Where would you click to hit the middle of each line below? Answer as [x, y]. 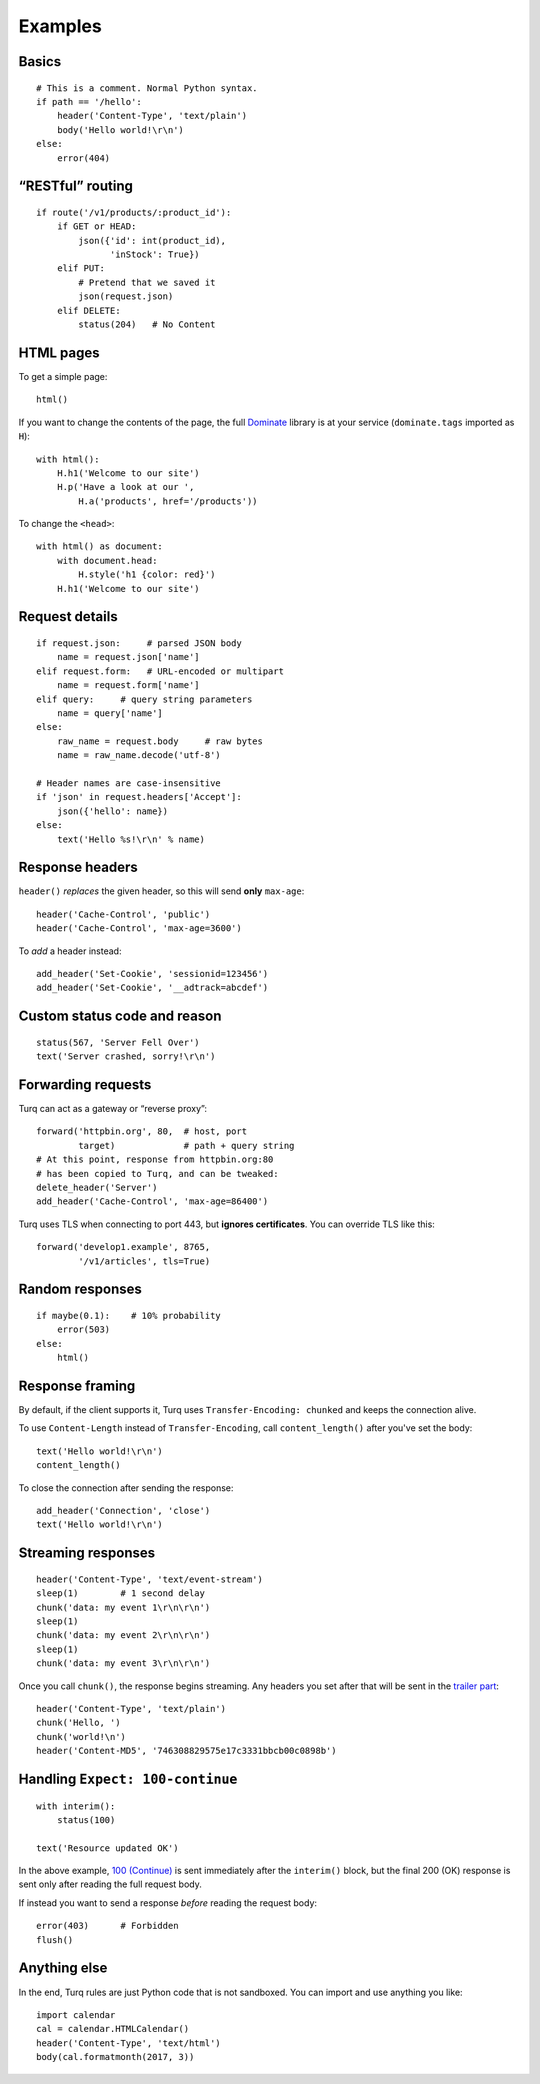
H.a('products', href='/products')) [168, 501]
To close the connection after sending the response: [126, 1487]
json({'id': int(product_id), [152, 240]
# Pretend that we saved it [147, 282]
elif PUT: [80, 268]
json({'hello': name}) [112, 811]
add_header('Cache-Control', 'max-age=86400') [152, 1201]
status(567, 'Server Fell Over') [118, 1042]
